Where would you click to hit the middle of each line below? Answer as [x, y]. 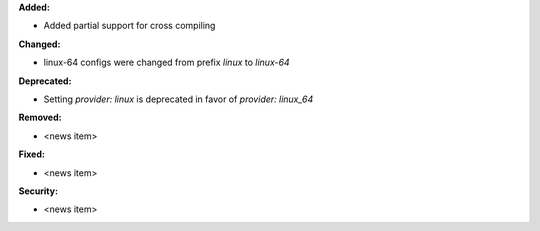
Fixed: [31, 154]
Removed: [40, 117]
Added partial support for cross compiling [129, 26]
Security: [38, 191]
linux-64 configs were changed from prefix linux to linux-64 [166, 62]
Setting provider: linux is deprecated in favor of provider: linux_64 [178, 99]
